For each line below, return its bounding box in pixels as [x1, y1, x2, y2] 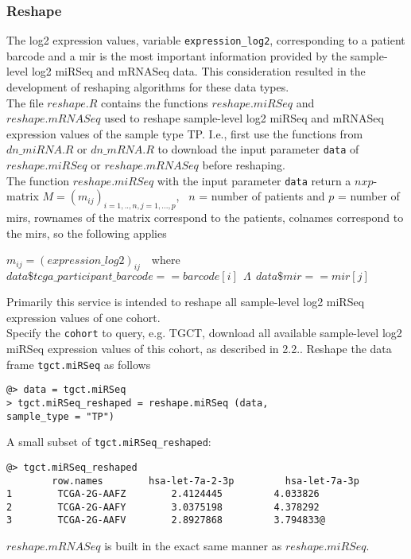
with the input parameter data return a [157, 172, 351, 188]
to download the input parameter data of [157, 141, 359, 157]
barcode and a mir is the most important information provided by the [6, 47, 347, 64]
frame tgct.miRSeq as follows [6, 355, 151, 372]
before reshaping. [202, 157, 285, 173]
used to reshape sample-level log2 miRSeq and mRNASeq [104, 110, 384, 126]
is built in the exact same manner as [104, 538, 282, 554]
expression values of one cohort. [6, 309, 161, 325]
